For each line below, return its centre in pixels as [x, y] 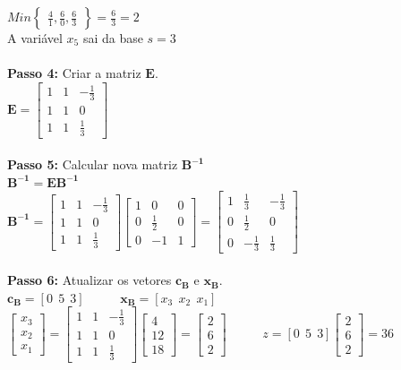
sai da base [113, 38]
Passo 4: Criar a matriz [74, 73]
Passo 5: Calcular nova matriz [93, 164]
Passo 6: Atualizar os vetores [90, 280]
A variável [35, 38]
